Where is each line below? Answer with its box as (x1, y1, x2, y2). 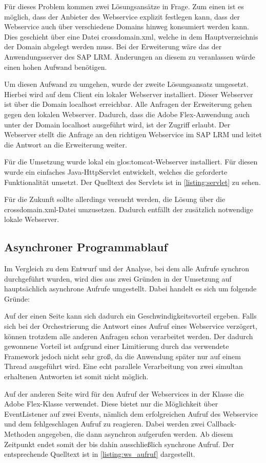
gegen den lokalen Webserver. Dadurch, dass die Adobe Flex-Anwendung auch (4, 108, 250, 119)
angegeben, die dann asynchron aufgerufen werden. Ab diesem (38, 428, 233, 439)
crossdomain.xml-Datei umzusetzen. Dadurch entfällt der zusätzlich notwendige (4, 203, 253, 214)
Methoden (4, 428, 36, 439)
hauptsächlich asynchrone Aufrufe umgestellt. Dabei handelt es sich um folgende (4, 283, 257, 294)
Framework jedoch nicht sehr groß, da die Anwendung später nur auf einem (4, 350, 241, 361)
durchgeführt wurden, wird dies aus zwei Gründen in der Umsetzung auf (4, 273, 232, 284)
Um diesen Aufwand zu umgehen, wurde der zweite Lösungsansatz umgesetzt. (4, 79, 249, 89)
